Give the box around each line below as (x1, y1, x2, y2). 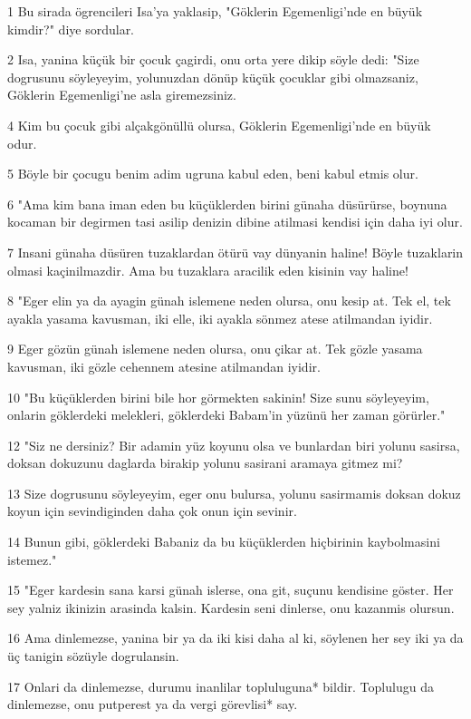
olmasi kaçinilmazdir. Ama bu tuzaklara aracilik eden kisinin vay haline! (7, 260, 409, 279)
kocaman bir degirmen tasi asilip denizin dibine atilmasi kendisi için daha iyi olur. (7, 212, 463, 231)
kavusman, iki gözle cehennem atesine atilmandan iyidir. (7, 356, 321, 375)
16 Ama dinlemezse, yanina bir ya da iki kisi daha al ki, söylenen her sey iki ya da (7, 628, 464, 647)
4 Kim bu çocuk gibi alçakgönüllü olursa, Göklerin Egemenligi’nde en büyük (7, 115, 431, 134)
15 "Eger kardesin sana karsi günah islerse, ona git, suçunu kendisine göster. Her (7, 580, 454, 599)
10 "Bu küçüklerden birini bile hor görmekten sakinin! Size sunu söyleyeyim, (7, 387, 429, 406)
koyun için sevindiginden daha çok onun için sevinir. (7, 501, 297, 520)
